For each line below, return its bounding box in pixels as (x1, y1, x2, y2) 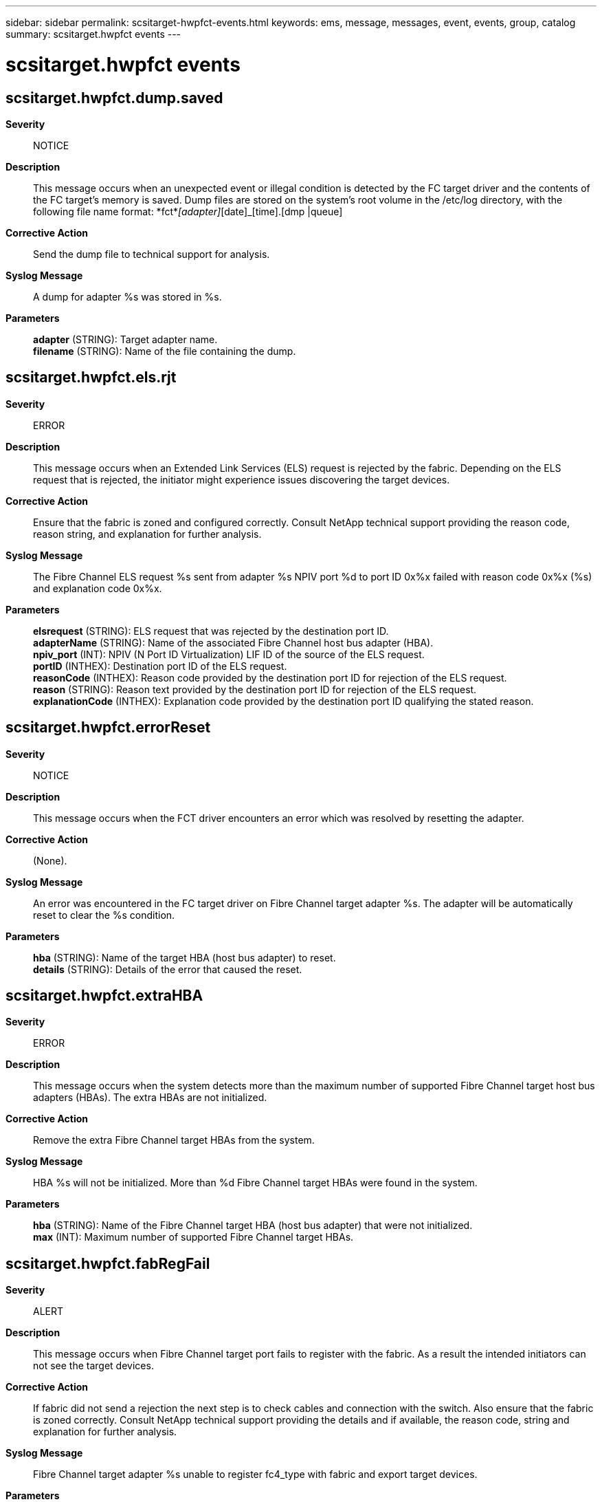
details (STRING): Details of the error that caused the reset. (33, 963, 302, 975)
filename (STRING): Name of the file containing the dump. (33, 345, 296, 357)
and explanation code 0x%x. (33, 582, 162, 594)
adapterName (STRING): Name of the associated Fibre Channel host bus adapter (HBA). (33, 636, 434, 649)
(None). (33, 854, 67, 867)
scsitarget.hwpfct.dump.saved (5, 89, 223, 107)
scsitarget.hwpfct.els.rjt (5, 369, 177, 387)
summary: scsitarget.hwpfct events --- (5, 28, 181, 40)
